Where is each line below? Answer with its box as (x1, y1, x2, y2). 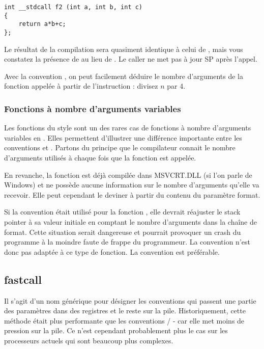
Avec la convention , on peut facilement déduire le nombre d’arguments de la (4, 70, 243, 81)
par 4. (167, 80, 186, 91)
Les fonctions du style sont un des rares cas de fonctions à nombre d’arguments (4, 122, 251, 133)
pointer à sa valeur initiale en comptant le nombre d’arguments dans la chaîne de (4, 216, 257, 227)
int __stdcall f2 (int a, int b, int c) (4, 4, 143, 11)
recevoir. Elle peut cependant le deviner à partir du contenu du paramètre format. (4, 189, 260, 200)
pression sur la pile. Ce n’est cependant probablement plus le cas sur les (4, 325, 228, 336)
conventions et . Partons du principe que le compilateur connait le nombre (4, 142, 236, 153)
